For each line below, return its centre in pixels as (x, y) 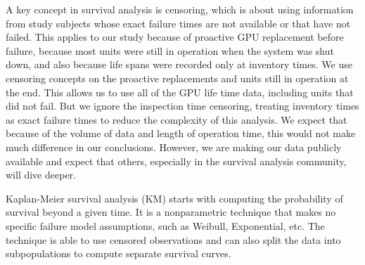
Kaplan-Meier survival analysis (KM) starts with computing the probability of (174, 198)
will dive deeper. (41, 175)
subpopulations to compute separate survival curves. (119, 253)
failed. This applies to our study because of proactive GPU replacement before (175, 37)
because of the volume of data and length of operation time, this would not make (181, 133)
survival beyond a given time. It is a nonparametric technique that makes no (171, 212)
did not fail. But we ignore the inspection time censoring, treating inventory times (182, 106)
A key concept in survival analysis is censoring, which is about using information (180, 9)
